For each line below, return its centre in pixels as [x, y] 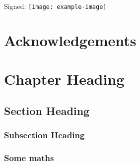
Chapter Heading [64, 79]
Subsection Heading [44, 135]
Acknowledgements [70, 40]
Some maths [29, 157]
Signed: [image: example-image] [55, 6]
